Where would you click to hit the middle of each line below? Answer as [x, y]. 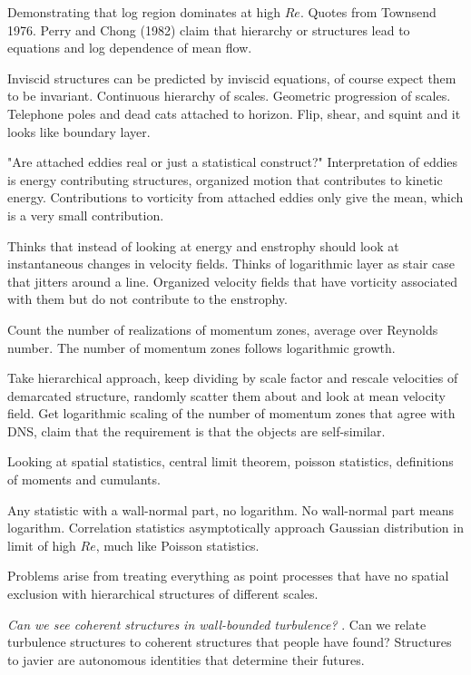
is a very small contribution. [86, 215]
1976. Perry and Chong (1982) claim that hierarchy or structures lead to [209, 29]
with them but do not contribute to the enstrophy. [147, 299]
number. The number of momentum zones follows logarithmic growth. [201, 347]
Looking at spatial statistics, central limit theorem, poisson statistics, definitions [231, 461]
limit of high [42, 545]
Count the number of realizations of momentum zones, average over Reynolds [223, 329]
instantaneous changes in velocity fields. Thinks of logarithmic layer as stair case [231, 264]
